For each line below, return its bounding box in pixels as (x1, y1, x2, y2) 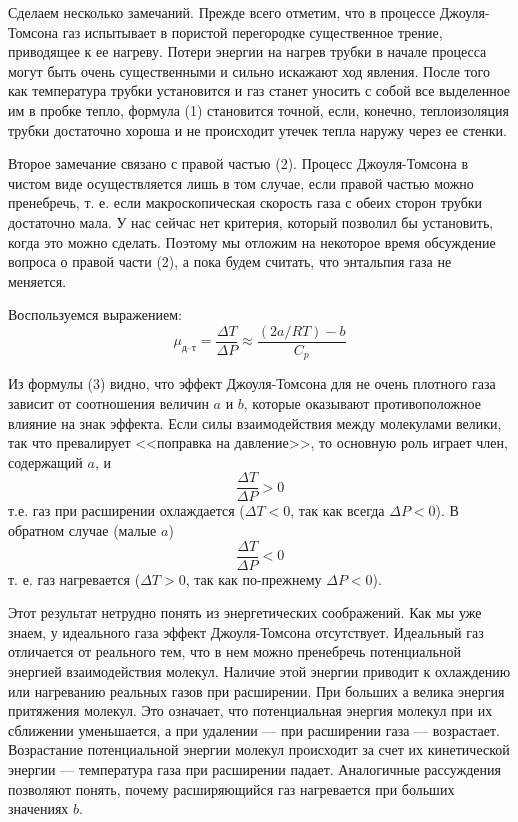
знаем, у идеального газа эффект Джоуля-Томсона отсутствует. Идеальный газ (8, 621, 484, 642)
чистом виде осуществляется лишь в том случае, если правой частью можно (8, 172, 474, 193)
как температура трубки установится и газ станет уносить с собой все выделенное (8, 80, 511, 101)
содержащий (8, 451, 83, 472)
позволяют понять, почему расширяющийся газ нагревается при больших (8, 778, 455, 799)
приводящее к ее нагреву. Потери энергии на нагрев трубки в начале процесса (8, 41, 487, 62)
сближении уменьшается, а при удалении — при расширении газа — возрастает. (8, 719, 500, 740)
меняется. (8, 270, 67, 291)
